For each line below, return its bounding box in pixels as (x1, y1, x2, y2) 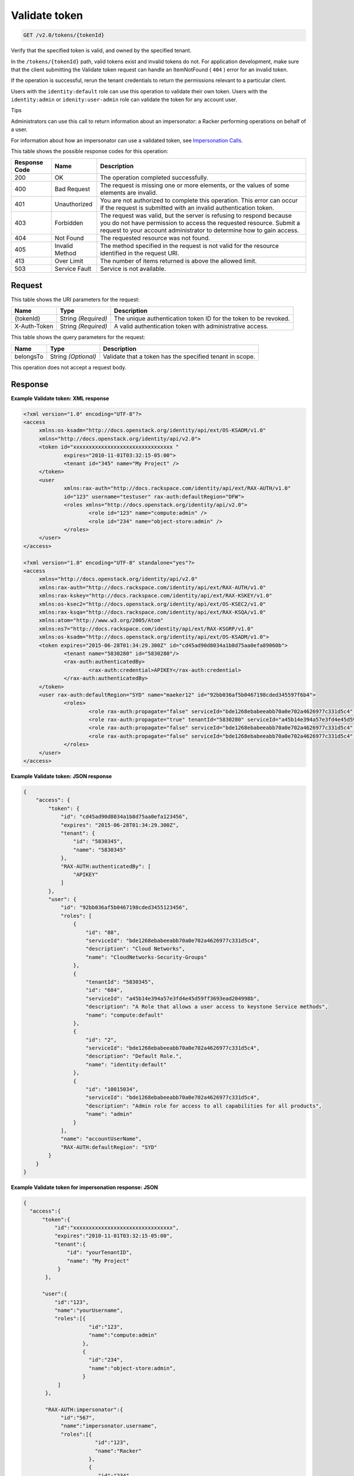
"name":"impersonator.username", (60, 1423, 158, 1429)
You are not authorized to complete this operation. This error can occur (100, 197, 298, 205)
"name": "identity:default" (86, 1061, 167, 1068)
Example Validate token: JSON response (11, 773, 112, 779)
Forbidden (54, 219, 84, 227)
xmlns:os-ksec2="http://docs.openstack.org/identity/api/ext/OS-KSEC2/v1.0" (38, 600, 267, 608)
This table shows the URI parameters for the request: (11, 296, 140, 303)
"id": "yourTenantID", (67, 1249, 133, 1256)
